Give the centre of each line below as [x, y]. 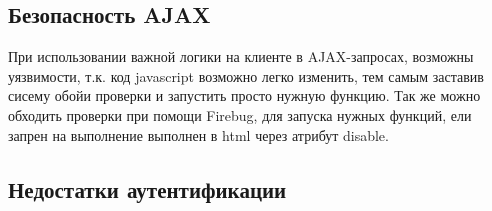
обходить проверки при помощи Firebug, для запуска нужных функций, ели [240, 114]
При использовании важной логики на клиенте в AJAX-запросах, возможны [241, 56]
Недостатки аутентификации [147, 188]
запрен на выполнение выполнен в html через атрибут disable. [198, 134]
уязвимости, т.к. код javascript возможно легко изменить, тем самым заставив [246, 75]
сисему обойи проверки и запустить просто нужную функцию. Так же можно [244, 95]
